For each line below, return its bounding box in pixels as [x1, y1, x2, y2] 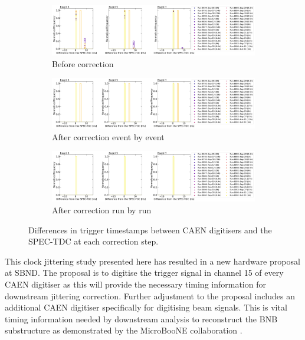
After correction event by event [52, 130, 165, 143]
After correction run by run [52, 203, 152, 216]
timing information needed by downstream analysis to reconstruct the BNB [5, 312, 278, 325]
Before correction [52, 57, 114, 70]
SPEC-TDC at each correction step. [28, 235, 159, 247]
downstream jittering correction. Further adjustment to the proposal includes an [5, 289, 295, 302]
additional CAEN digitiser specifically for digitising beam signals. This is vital [5, 301, 287, 313]
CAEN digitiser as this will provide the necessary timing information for [5, 278, 266, 290]
